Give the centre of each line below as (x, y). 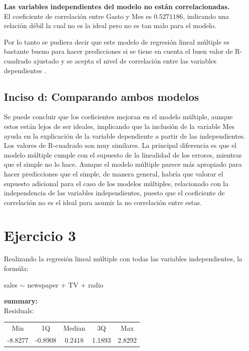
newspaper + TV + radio (65, 284)
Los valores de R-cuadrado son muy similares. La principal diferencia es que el (120, 145)
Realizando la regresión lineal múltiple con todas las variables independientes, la (123, 259)
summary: (21, 301)
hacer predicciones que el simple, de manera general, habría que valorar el (114, 173)
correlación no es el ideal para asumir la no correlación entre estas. (103, 202)
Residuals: (19, 310)
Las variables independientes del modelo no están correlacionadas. (117, 6)
